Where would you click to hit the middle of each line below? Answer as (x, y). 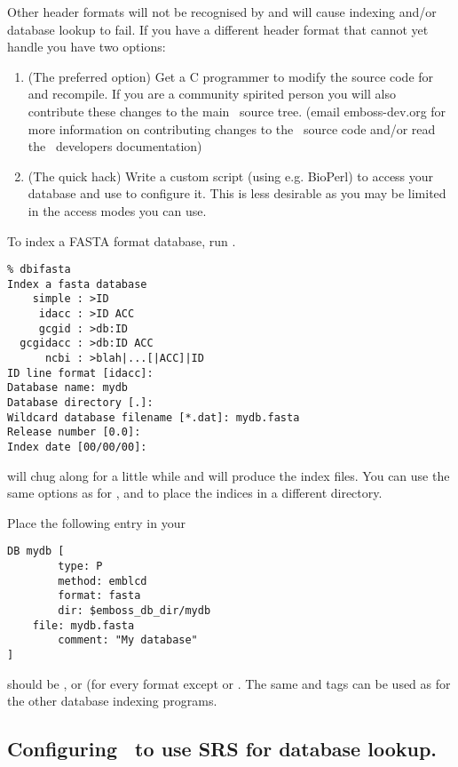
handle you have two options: (87, 47)
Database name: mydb (68, 388)
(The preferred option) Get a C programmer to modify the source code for (231, 76)
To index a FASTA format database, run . (122, 240)
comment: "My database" (128, 640)
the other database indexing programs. (112, 701)
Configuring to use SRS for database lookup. (222, 749)
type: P (80, 567)
